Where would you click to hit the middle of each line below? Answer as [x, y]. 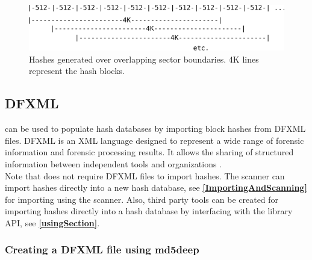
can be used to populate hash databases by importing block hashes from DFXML [155, 128]
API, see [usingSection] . [52, 222]
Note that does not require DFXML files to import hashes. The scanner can [145, 175]
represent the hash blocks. [77, 71]
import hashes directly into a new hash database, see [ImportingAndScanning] [156, 187]
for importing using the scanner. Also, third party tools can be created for [142, 199]
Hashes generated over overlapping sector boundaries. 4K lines [144, 59]
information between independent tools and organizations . [114, 163]
